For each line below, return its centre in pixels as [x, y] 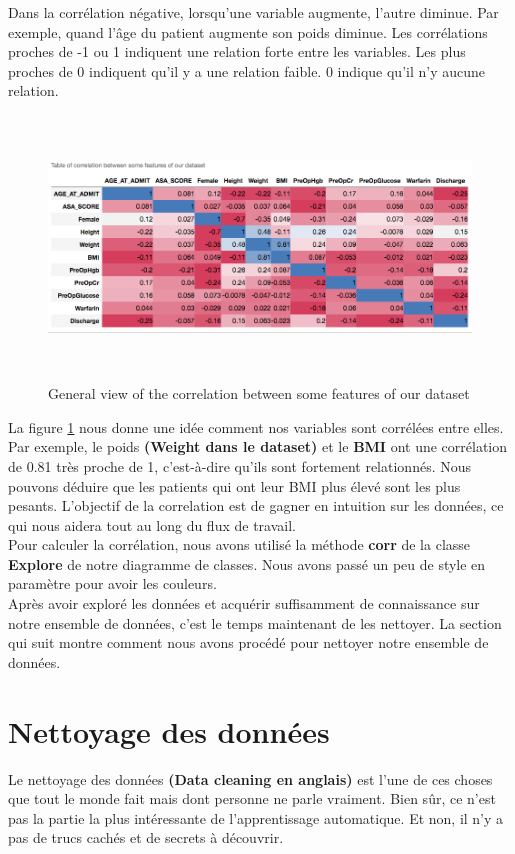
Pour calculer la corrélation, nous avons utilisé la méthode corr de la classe [239, 544]
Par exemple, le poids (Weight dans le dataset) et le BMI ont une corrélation [258, 446]
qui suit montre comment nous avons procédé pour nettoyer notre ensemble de [248, 642]
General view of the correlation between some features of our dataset [259, 393]
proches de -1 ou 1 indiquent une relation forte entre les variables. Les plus [237, 51]
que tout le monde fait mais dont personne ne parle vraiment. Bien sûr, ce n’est [252, 798]
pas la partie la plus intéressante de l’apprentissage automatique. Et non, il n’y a [256, 817]
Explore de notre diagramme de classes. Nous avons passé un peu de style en [247, 563]
